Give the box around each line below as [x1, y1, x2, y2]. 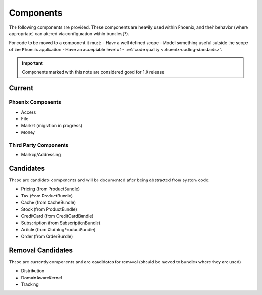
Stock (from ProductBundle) [21, 206, 77, 212]
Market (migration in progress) [21, 123, 82, 129]
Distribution [21, 268, 45, 274]
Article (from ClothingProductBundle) [21, 227, 96, 232]
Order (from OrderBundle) [21, 233, 73, 239]
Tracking [21, 281, 39, 287]
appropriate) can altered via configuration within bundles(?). [9, 31, 130, 36]
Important [22, 60, 43, 66]
